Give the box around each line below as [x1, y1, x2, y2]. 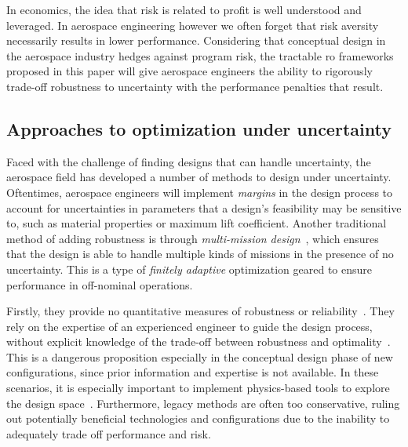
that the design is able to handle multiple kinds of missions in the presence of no [6, 245, 394, 262]
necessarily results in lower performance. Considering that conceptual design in [6, 32, 386, 49]
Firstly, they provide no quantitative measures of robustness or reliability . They [6, 303, 395, 319]
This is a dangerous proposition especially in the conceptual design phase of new [6, 348, 393, 365]
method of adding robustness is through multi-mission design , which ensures [6, 230, 379, 246]
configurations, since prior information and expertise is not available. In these [6, 364, 379, 380]
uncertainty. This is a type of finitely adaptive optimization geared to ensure [6, 260, 372, 277]
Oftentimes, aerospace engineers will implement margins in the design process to [6, 184, 393, 200]
